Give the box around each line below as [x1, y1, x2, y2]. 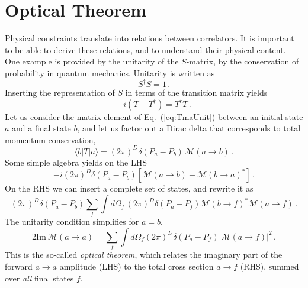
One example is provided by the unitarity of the [5, 55, 179, 67]
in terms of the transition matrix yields [125, 86, 268, 98]
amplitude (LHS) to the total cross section [59, 260, 214, 272]
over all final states [5, 271, 74, 284]
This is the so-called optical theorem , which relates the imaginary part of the [5, 248, 283, 261]
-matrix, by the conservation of [186, 55, 299, 67]
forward [5, 260, 33, 272]
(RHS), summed [240, 260, 299, 272]
